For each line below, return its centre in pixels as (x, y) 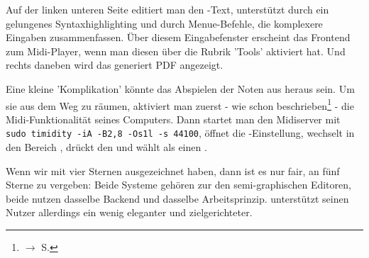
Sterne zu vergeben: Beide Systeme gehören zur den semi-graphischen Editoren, (178, 185)
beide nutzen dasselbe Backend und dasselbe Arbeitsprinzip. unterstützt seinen (177, 198)
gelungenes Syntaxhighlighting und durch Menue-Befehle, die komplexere (164, 23)
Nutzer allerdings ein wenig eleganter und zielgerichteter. (129, 212)
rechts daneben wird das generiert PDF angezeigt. (115, 65)
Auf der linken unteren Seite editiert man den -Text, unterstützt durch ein (167, 9)
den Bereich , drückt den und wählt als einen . (106, 147)
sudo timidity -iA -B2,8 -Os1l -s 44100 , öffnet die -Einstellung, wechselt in (180, 133)
